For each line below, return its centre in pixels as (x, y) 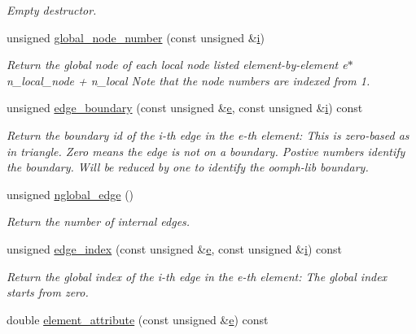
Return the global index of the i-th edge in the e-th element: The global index (197, 276)
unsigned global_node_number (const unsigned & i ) (136, 37)
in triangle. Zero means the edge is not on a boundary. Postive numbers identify (206, 151)
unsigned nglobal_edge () (70, 194)
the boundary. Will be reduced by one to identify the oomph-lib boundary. (188, 167)
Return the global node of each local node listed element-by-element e (177, 65)
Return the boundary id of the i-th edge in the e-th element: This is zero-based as (208, 134)
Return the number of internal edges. (99, 221)
